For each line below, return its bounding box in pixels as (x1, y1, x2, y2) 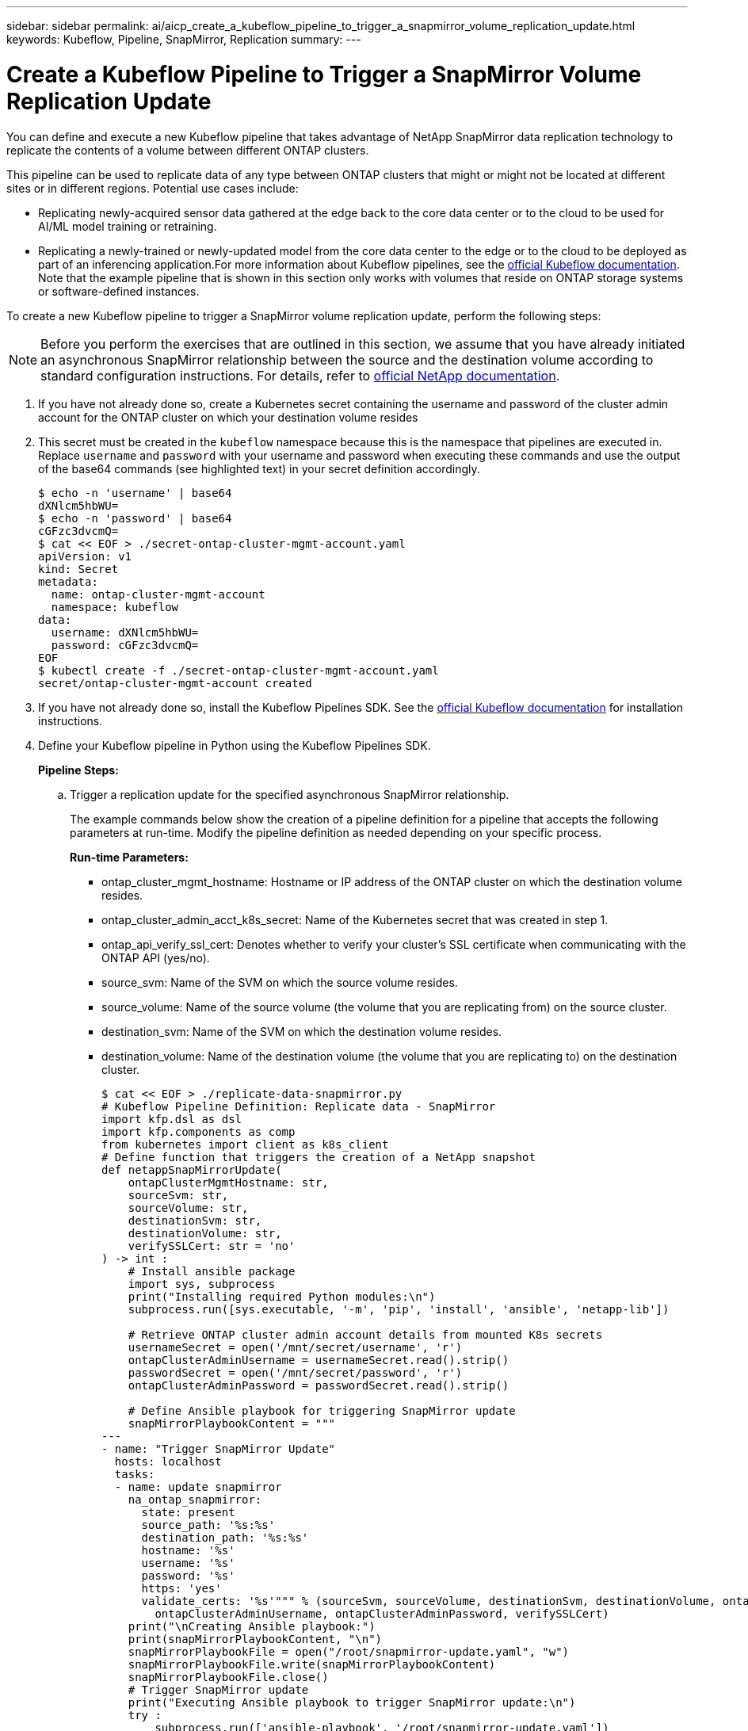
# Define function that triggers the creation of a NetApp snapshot (101, 1150, 536, 1164)
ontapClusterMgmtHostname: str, (128, 1175, 329, 1189)
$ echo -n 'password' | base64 (38, 511, 232, 525)
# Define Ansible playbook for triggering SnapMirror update (128, 1404, 516, 1417)
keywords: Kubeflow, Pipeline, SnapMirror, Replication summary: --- (6, 32, 361, 46)
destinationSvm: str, (128, 1213, 262, 1227)
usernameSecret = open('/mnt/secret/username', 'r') (128, 1340, 463, 1354)
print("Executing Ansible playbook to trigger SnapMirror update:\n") (128, 1695, 576, 1709)
